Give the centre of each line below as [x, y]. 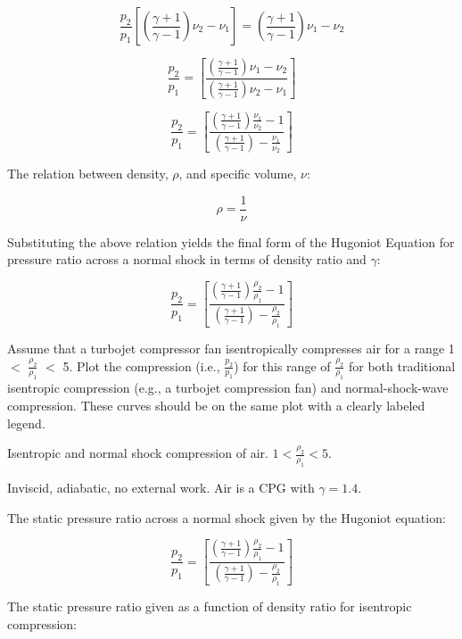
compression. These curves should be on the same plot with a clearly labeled [216, 405]
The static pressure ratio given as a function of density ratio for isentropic [210, 606]
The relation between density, [88, 174]
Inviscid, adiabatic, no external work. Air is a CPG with [161, 487]
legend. [26, 423]
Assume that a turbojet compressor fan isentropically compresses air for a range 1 [231, 349]
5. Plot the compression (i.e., [141, 365]
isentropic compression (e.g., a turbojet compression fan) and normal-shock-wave [228, 388]
